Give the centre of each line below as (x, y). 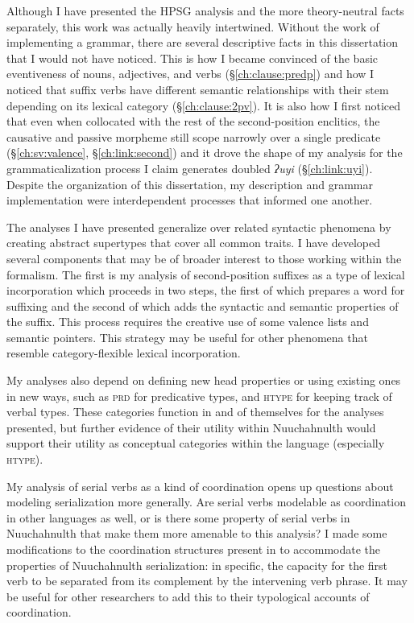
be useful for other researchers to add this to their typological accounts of (188, 596)
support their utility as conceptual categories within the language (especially (196, 443)
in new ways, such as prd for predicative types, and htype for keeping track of (199, 396)
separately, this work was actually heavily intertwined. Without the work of (193, 26)
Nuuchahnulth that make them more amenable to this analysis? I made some (197, 533)
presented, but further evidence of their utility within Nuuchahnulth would (191, 427)
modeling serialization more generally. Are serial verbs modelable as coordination (207, 502)
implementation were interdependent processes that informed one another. (190, 200)
